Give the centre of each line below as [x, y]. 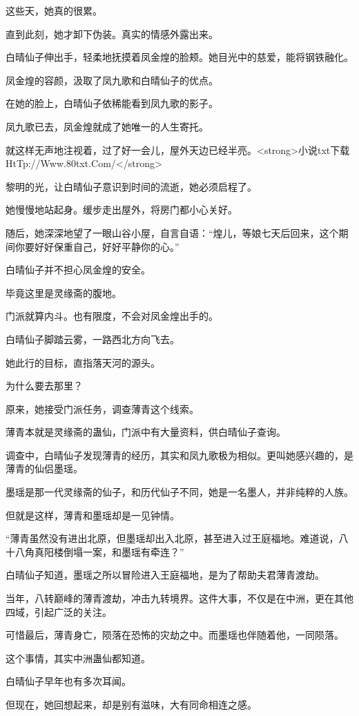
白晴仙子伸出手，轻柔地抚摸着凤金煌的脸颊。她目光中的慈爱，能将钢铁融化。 [179, 57]
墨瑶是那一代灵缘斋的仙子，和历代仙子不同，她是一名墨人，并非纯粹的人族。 [179, 492]
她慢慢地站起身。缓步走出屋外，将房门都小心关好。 [122, 210]
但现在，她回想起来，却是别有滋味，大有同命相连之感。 [131, 704]
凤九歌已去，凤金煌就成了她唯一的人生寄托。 [107, 126]
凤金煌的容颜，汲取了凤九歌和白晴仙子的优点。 [112, 80]
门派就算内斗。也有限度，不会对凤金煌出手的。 [112, 316]
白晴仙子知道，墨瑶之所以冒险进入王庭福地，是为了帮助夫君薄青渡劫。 [165, 575]
